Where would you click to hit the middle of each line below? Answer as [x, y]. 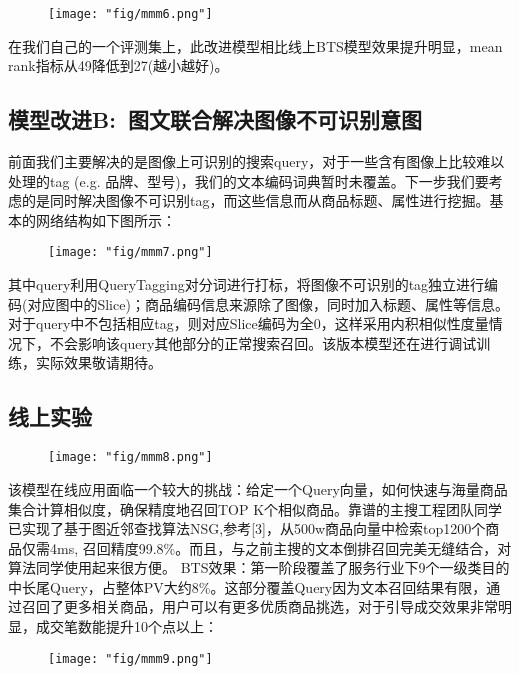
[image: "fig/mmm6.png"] [130, 14]
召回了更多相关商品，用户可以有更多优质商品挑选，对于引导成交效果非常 [259, 606]
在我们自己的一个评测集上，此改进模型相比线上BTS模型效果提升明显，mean [255, 45]
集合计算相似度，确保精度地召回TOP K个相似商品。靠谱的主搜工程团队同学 [255, 508]
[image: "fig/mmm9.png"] [130, 658]
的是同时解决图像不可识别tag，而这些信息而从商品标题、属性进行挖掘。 [255, 200]
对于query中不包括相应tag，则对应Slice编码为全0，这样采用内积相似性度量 [248, 323]
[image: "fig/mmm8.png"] [130, 457]
